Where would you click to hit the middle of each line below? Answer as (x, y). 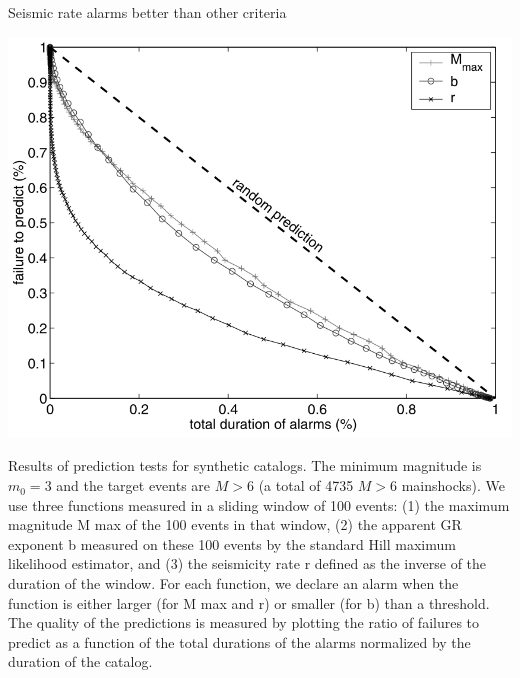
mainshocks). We (453, 485)
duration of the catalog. (80, 661)
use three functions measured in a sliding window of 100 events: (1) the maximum (259, 504)
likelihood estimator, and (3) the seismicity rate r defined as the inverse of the (247, 563)
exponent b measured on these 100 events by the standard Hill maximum (232, 543)
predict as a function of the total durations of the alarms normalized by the (239, 641)
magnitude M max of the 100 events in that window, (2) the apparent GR (235, 524)
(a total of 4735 (306, 485)
